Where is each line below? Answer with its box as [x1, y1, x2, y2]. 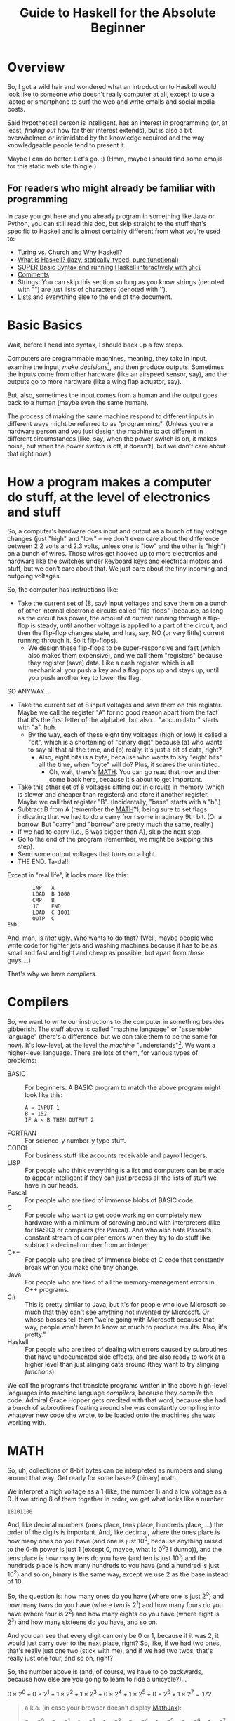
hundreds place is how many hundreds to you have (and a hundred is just [7, 1561, 220, 1569]
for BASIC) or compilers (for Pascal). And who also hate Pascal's [25, 1225, 212, 1234]
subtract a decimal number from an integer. [25, 1240, 150, 1249]
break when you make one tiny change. [25, 1263, 139, 1271]
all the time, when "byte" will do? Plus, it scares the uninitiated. [38, 760, 220, 769]
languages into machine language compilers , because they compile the [7, 1388, 213, 1397]
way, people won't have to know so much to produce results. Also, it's [25, 1322, 227, 1331]
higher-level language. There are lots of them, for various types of [7, 1048, 199, 1057]
